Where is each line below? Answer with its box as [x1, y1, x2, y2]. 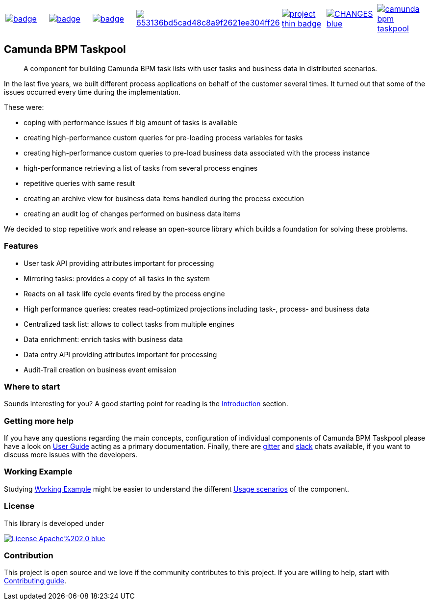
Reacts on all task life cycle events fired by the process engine [24, 289, 225, 298]
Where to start [4, 381, 60, 392]
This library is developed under [4, 519, 104, 527]
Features [4, 241, 38, 251]
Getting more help [4, 416, 74, 426]
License [4, 501, 35, 511]
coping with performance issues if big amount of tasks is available [24, 118, 237, 127]
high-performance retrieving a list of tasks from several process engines [24, 163, 258, 172]
